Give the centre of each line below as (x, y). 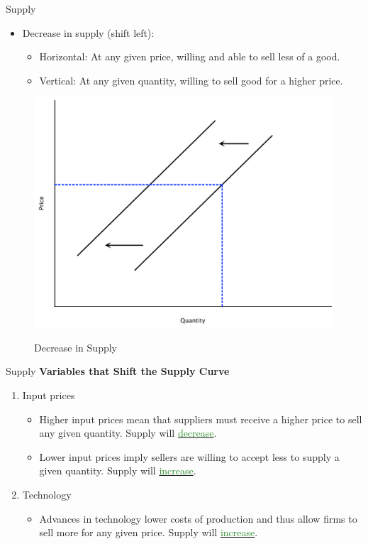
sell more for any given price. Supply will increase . (149, 532)
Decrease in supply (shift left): (88, 32)
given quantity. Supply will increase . (118, 470)
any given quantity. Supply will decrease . (128, 433)
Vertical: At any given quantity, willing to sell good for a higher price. (191, 80)
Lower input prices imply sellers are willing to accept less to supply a (189, 456)
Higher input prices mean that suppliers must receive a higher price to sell (201, 419)
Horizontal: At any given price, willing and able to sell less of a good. (190, 56)
